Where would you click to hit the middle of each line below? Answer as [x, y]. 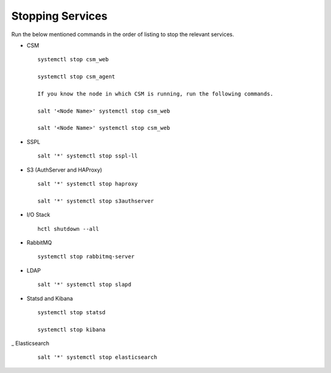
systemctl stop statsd [72, 312]
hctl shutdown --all [68, 229]
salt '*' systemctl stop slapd [85, 284]
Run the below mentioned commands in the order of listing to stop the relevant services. [123, 34]
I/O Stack [38, 215]
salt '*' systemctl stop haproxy [88, 184]
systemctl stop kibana [72, 330]
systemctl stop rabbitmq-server [86, 257]
